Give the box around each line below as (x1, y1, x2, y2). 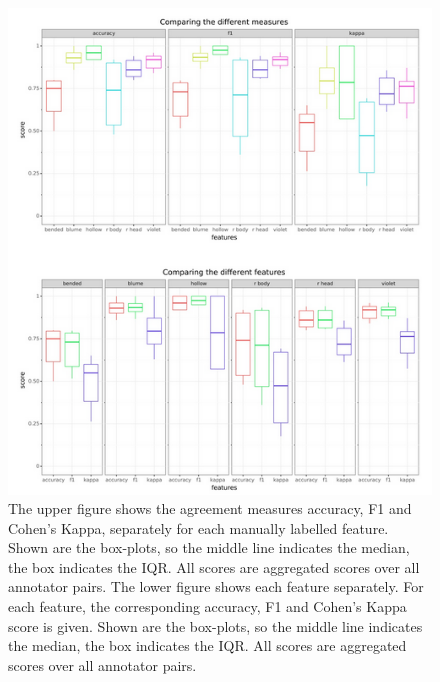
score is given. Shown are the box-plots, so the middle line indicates (8, 615, 423, 636)
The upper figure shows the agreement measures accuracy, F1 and (8, 498, 412, 519)
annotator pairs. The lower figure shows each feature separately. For (8, 576, 424, 597)
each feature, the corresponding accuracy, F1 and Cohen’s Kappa (8, 596, 407, 617)
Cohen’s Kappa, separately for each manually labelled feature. (8, 517, 389, 538)
